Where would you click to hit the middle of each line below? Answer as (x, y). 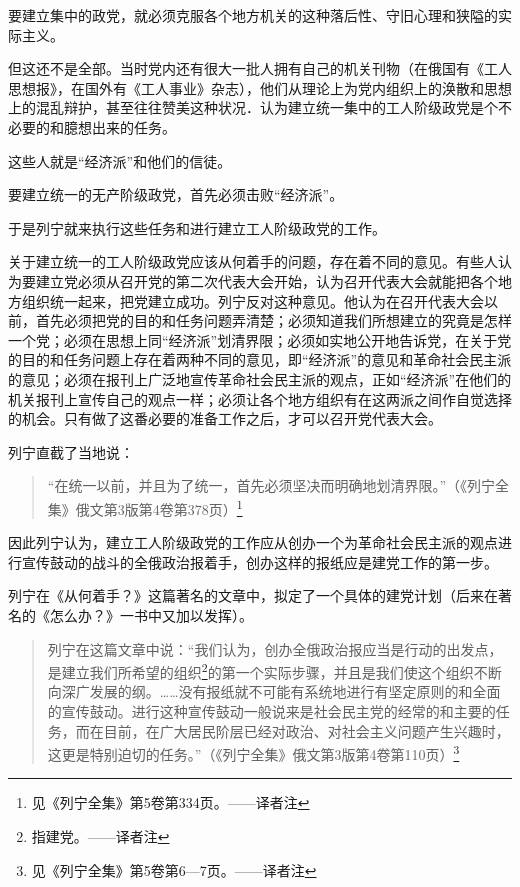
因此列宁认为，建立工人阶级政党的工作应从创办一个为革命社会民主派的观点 (253, 542)
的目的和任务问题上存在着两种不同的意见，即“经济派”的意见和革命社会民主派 (260, 359)
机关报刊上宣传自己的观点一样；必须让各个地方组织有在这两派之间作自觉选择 (260, 398)
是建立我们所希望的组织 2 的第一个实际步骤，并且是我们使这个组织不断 (274, 670)
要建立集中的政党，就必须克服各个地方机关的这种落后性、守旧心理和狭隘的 (253, 15)
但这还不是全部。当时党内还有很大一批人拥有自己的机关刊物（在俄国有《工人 (260, 68)
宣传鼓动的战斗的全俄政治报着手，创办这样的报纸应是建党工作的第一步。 (259, 561)
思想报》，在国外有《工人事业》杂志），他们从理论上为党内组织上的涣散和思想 (260, 87)
